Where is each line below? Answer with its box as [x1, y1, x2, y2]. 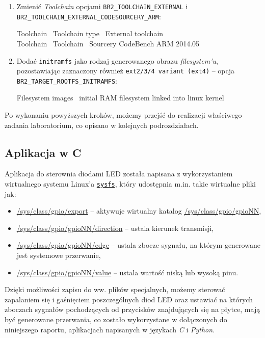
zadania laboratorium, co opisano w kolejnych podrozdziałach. [5, 119, 199, 130]
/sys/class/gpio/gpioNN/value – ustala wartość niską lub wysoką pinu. [16, 267, 238, 277]
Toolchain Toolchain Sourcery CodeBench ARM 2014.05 [16, 38, 200, 48]
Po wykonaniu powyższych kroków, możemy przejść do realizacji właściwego [5, 110, 242, 120]
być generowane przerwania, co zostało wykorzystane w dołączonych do [5, 314, 227, 325]
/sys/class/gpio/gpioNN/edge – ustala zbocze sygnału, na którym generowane [16, 240, 260, 250]
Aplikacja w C [5, 144, 82, 160]
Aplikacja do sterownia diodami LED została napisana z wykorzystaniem [5, 168, 233, 179]
